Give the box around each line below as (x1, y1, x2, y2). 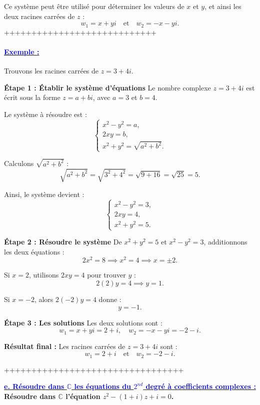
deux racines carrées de (4, 10, 75, 21)
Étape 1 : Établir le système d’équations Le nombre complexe (4, 82, 211, 92)
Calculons (4, 158, 34, 168)
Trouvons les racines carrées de (4, 65, 99, 76)
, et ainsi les (204, 1, 241, 11)
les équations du (74, 381, 131, 391)
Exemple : (4, 46, 39, 56)
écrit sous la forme (4, 92, 60, 102)
